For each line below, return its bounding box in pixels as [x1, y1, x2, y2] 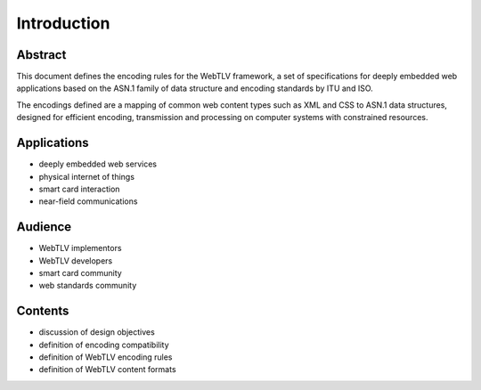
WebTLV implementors [38, 243, 122, 254]
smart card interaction [38, 183, 120, 194]
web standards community [38, 280, 137, 291]
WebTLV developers [38, 255, 113, 266]
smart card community [38, 268, 122, 278]
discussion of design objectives [38, 327, 155, 337]
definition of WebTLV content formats [38, 364, 177, 375]
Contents [16, 304, 69, 319]
